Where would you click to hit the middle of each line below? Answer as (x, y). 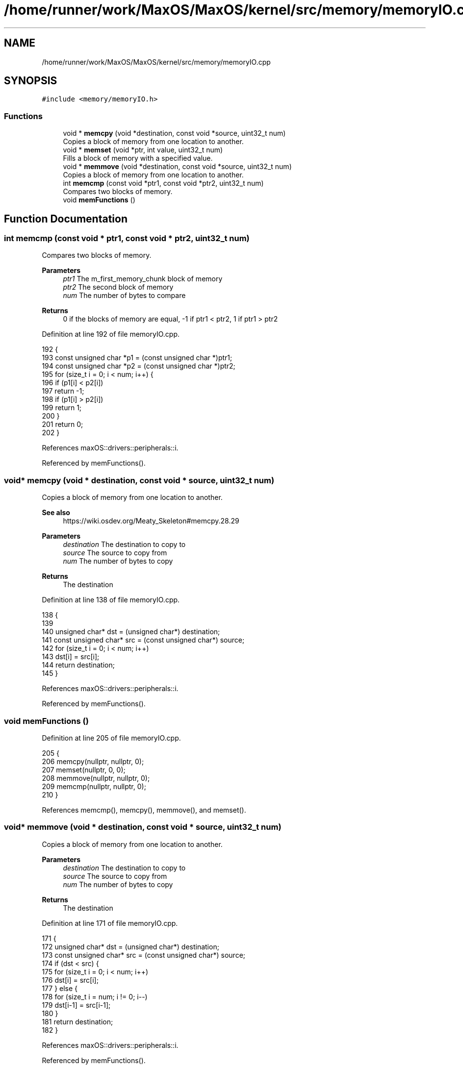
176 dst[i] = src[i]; (70, 980)
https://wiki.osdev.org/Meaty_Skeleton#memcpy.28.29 (151, 521)
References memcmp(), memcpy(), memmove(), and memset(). (144, 810)
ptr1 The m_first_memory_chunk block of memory (143, 279)
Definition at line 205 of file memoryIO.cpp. (111, 738)
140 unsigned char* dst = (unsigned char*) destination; (131, 632)
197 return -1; (63, 391)
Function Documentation (66, 219)
